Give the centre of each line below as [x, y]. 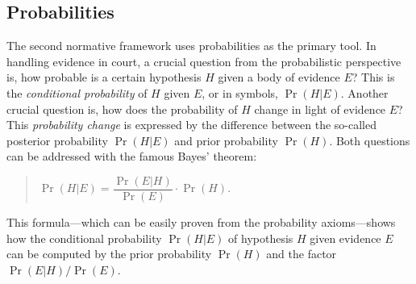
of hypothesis [261, 238]
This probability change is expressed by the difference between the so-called [191, 125]
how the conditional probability [84, 238]
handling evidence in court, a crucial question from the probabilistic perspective [204, 61]
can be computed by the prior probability [109, 254]
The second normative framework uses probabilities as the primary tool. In [191, 46]
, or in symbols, [240, 92]
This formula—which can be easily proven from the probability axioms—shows [201, 222]
